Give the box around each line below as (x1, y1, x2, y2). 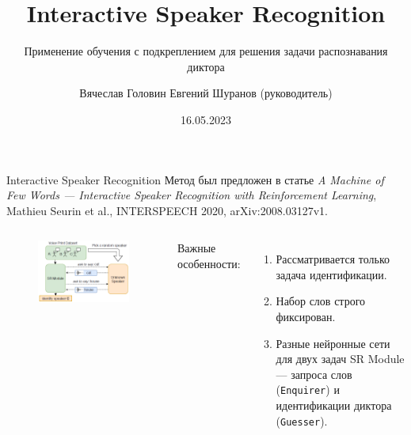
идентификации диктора (276, 397, 392, 414)
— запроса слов (276, 365, 352, 382)
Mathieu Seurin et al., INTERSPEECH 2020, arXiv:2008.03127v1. (6, 202, 328, 218)
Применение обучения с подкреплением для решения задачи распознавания (24, 43, 388, 59)
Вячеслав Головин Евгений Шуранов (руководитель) (79, 85, 333, 101)
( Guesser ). (276, 412, 328, 429)
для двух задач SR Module (276, 350, 405, 367)
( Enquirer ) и (276, 381, 340, 398)
